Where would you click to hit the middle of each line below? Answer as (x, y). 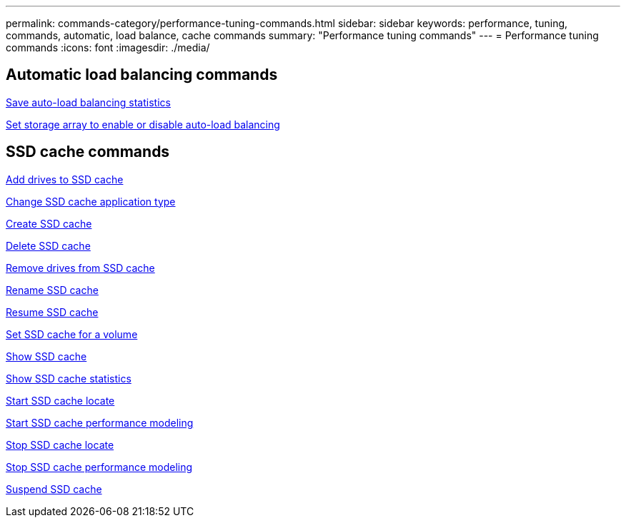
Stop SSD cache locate (60, 445)
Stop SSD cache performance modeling (99, 467)
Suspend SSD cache (54, 489)
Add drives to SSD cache (65, 179)
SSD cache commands (88, 152)
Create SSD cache (49, 223)
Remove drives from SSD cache (80, 268)
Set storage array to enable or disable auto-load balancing (143, 124)
